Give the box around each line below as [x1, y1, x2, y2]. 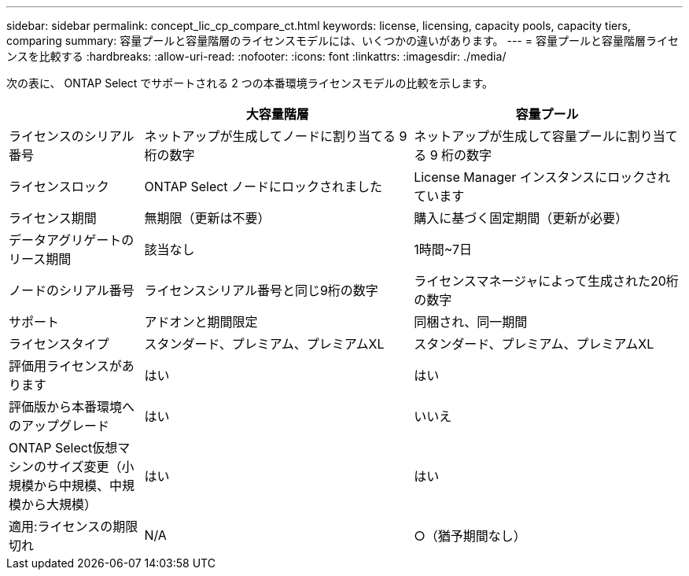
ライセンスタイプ [9, 336, 109, 352]
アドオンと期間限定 [144, 314, 258, 330]
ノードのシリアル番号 [9, 282, 134, 298]
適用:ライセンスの [9, 519, 113, 534]
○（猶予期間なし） [414, 528, 526, 544]
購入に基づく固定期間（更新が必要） [414, 210, 628, 226]
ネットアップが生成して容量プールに [414, 128, 628, 144]
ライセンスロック [9, 179, 109, 194]
